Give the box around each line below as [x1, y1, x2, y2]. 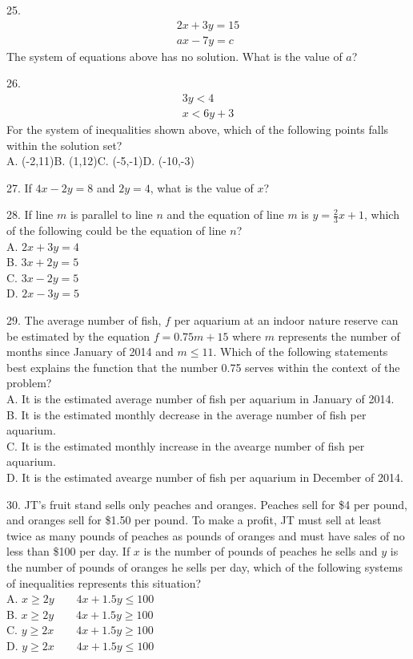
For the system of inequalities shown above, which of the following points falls [6, 120, 389, 137]
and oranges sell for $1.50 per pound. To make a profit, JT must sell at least [6, 511, 382, 528]
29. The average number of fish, [6, 312, 162, 329]
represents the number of [278, 327, 400, 344]
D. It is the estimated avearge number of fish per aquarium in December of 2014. [6, 469, 403, 486]
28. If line [6, 206, 54, 223]
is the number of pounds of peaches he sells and [143, 543, 378, 560]
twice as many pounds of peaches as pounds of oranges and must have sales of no [6, 527, 405, 544]
